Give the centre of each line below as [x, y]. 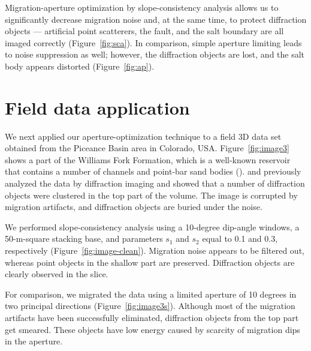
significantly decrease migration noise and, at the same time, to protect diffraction [156, 19]
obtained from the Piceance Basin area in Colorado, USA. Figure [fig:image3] [147, 148]
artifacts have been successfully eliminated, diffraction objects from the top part [152, 317]
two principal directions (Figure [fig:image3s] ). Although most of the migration [150, 306]
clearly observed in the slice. [57, 274]
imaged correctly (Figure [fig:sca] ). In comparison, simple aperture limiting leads [153, 42]
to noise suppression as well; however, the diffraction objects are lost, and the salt [155, 54]
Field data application [97, 107]
